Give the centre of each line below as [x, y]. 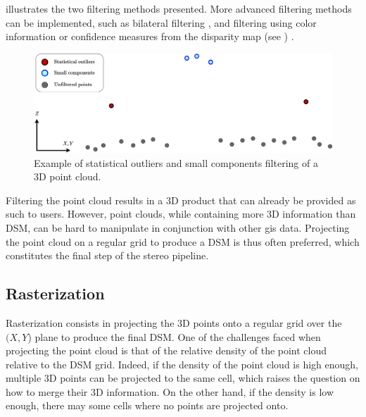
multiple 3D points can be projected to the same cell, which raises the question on [183, 378]
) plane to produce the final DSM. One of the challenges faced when [174, 336]
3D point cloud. [68, 176]
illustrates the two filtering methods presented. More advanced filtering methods [179, 8]
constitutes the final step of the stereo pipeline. [107, 255]
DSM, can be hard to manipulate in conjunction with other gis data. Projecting [178, 227]
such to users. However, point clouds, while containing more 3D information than [181, 214]
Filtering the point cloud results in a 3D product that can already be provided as [181, 200]
